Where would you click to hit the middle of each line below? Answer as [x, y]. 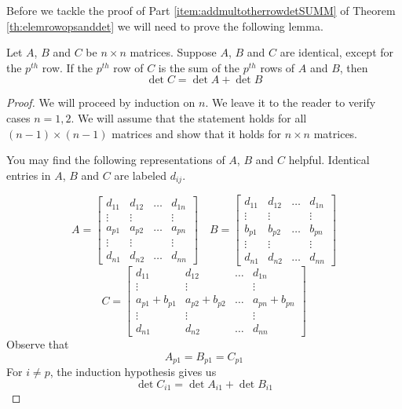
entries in [29, 175]
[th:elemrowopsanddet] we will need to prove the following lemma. [165, 26]
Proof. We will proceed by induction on [101, 102]
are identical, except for [337, 52]
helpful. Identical [329, 160]
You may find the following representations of [116, 160]
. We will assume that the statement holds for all [189, 117]
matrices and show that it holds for [196, 133]
